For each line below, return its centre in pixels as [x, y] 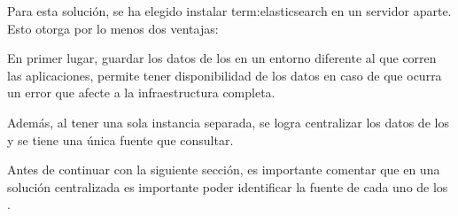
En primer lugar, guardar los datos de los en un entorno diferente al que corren [222, 58]
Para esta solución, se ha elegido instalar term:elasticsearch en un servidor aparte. [229, 11]
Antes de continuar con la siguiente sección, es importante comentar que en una [224, 170]
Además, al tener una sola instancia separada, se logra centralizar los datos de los [228, 122]
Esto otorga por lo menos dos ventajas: [113, 28]
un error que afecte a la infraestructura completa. [141, 93]
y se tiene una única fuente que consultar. [120, 139]
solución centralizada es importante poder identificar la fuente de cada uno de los [228, 186]
